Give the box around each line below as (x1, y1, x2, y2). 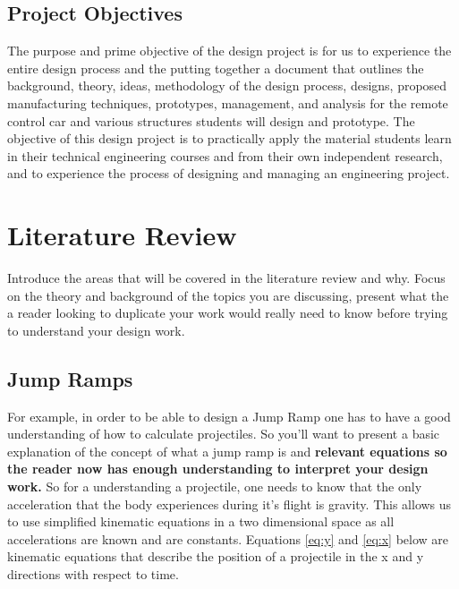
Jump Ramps (7, 364, 133, 392)
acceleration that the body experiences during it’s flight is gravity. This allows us (7, 494, 452, 513)
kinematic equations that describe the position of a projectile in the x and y (7, 547, 424, 566)
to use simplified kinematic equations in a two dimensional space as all (7, 512, 395, 531)
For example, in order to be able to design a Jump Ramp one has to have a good (7, 406, 451, 425)
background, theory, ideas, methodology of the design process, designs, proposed (7, 76, 447, 95)
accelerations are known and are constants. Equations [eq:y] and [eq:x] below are (7, 529, 449, 548)
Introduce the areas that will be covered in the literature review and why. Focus (7, 269, 446, 287)
